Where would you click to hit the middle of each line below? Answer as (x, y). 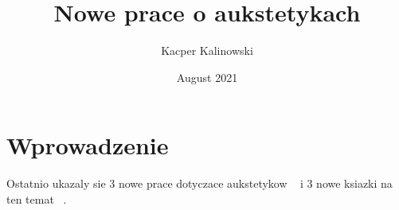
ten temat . (37, 198)
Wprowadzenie (88, 145)
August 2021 (207, 77)
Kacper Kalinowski (207, 51)
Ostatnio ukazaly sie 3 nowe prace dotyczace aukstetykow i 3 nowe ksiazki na (199, 183)
